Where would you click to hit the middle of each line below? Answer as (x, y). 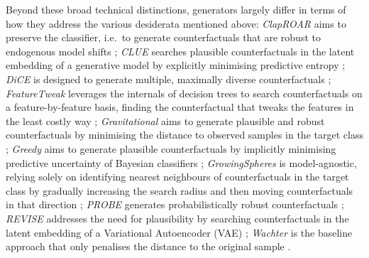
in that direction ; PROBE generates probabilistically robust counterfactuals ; (175, 204)
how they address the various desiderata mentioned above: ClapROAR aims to (176, 23)
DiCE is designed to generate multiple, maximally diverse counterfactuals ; (169, 79)
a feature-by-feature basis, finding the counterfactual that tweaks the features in (180, 107)
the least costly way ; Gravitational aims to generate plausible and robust (165, 120)
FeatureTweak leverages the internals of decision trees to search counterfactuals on (184, 93)
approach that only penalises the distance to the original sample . (148, 246)
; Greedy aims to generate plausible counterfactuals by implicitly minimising (171, 148)
